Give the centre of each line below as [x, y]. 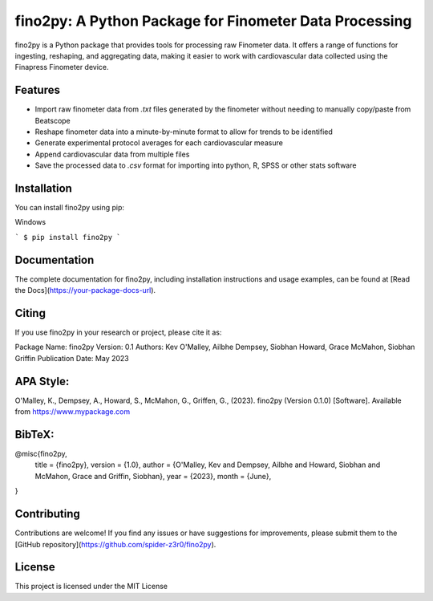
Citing [30, 313]
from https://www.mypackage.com [73, 412]
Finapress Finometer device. [62, 67]
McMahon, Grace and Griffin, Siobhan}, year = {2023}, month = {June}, [153, 476]
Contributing [47, 514]
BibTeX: [34, 435]
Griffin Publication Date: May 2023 [72, 358]
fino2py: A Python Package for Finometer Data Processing [213, 21]
